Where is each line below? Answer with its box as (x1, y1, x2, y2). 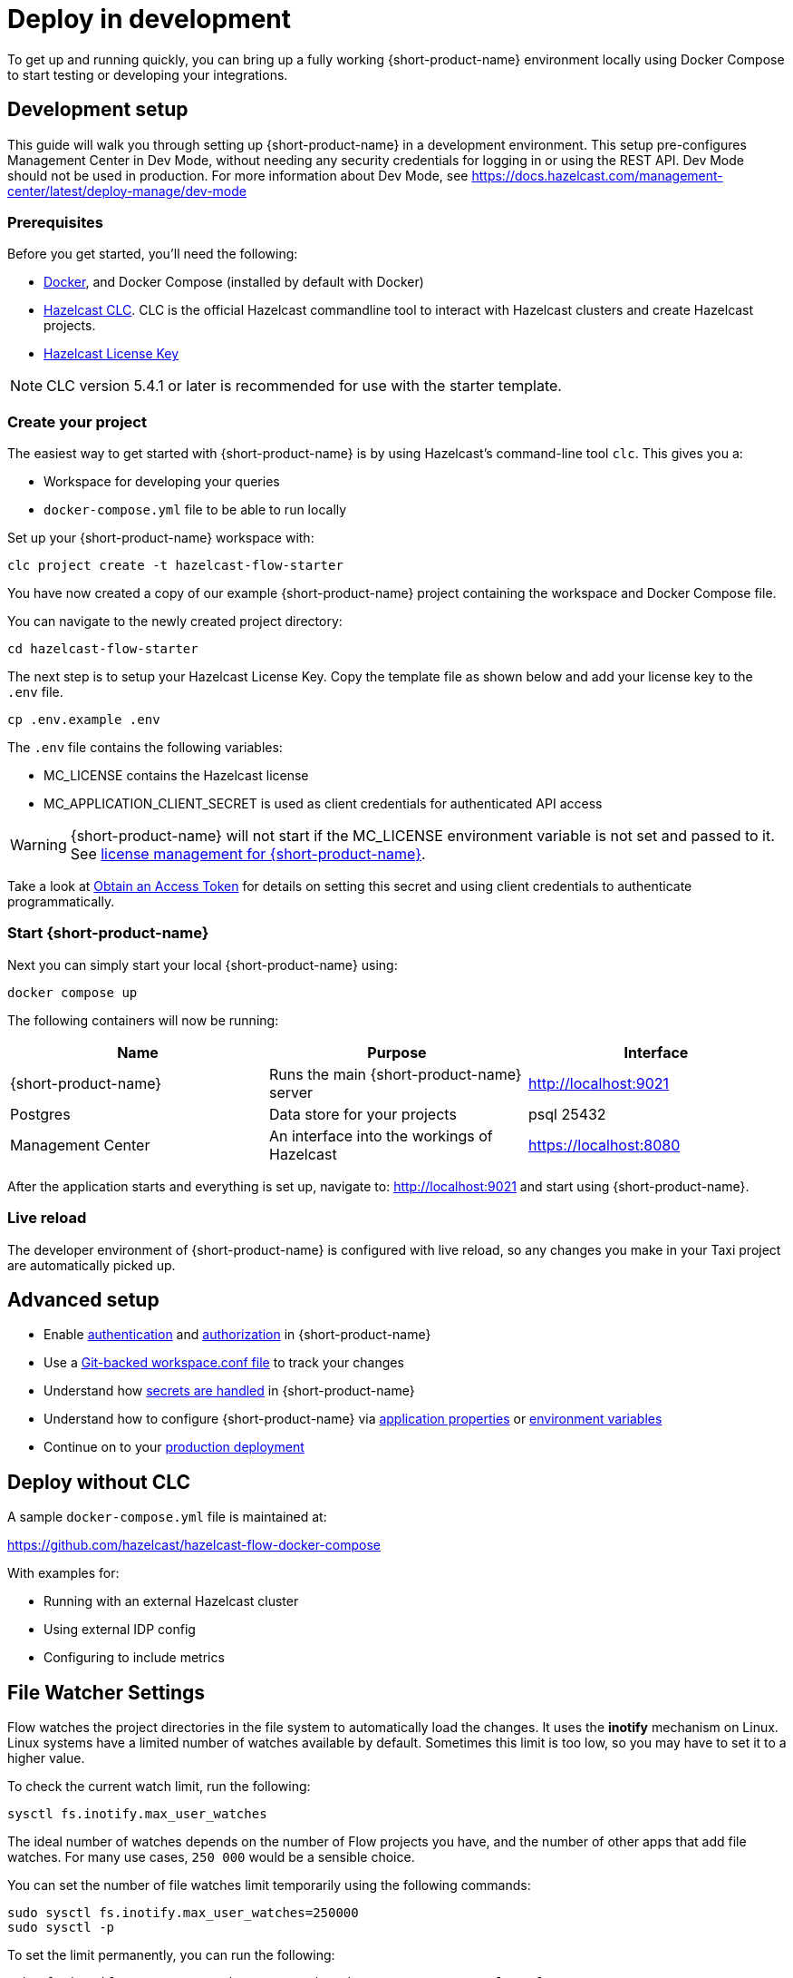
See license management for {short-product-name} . (70, 845, 426, 864)
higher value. (7, 1750, 85, 1767)
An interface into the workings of (268, 1126, 493, 1145)
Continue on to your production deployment (44, 1439, 305, 1455)
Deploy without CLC (7, 1470, 191, 1493)
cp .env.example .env (7, 712, 160, 728)
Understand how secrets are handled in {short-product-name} (44, 1383, 415, 1399)
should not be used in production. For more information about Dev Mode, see (7, 167, 469, 183)
